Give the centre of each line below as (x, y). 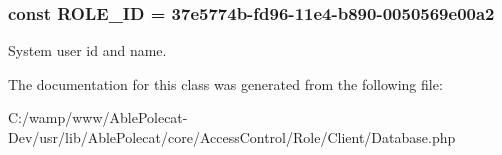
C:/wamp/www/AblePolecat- (98, 117)
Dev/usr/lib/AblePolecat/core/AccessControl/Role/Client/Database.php (232, 137)
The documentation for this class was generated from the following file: (225, 83)
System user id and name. (87, 50)
